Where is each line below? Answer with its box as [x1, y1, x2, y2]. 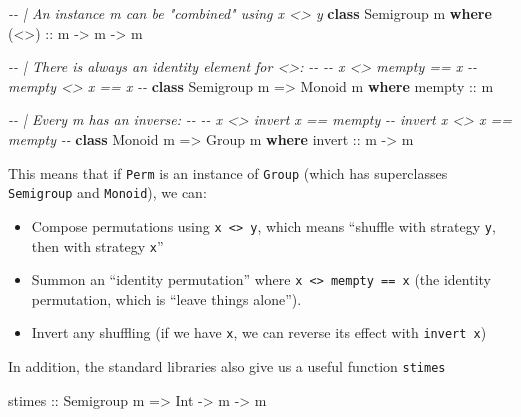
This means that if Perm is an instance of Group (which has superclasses [8, 162, 448, 183]
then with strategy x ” [31, 235, 164, 256]
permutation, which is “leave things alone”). [31, 288, 302, 309]
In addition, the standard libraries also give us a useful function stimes [8, 356, 446, 377]
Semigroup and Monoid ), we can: [8, 182, 207, 203]
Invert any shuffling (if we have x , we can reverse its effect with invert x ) [31, 322, 487, 343]
